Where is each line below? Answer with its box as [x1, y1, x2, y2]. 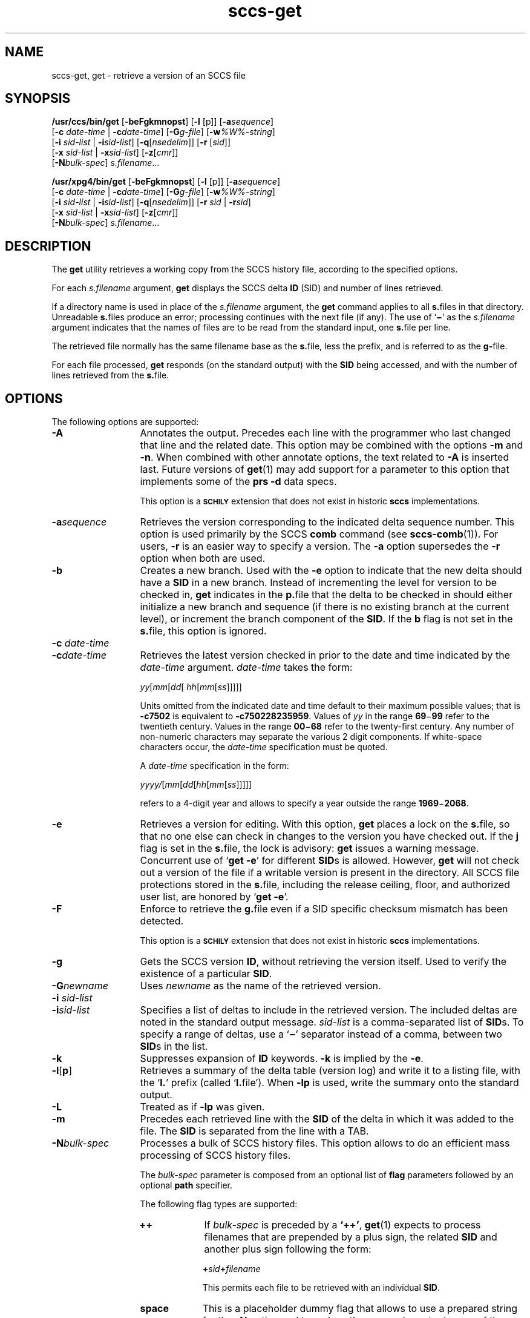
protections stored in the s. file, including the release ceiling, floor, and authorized [140, 878, 510, 891]
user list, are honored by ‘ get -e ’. [140, 891, 289, 903]
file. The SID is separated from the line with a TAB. [140, 1125, 369, 1138]
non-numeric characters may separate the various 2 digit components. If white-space [140, 731, 482, 742]
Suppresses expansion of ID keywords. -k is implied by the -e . [140, 1052, 424, 1065]
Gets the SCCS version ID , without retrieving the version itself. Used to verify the [140, 955, 507, 968]
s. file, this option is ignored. [140, 625, 267, 638]
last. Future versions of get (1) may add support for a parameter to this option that [140, 463, 509, 476]
